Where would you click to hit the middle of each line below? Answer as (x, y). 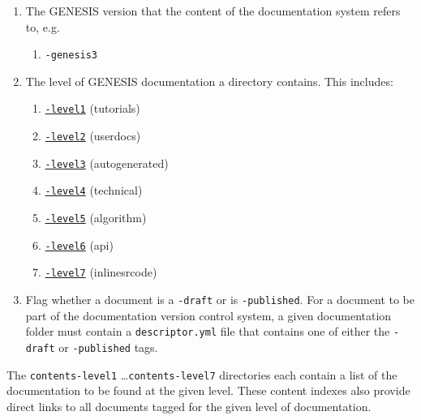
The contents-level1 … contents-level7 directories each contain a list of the (202, 374)
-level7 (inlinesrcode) (101, 272)
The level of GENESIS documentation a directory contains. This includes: (209, 81)
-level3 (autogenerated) (107, 163)
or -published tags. (108, 347)
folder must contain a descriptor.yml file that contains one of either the (208, 331)
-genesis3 (71, 56)
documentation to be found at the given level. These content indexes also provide (208, 390)
